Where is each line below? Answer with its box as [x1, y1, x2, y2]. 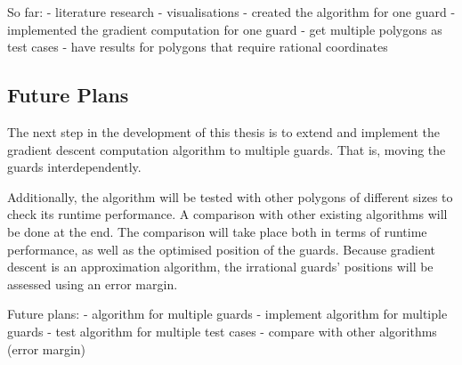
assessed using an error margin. [7, 274, 178, 293]
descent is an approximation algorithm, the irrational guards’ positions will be [7, 257, 434, 276]
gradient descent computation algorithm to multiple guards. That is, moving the [7, 140, 446, 158]
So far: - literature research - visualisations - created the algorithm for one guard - [7, 3, 456, 20]
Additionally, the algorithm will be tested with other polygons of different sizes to [7, 187, 453, 206]
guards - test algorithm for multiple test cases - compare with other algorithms [7, 321, 437, 340]
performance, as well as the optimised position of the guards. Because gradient [7, 239, 436, 258]
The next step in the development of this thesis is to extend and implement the [7, 122, 441, 141]
